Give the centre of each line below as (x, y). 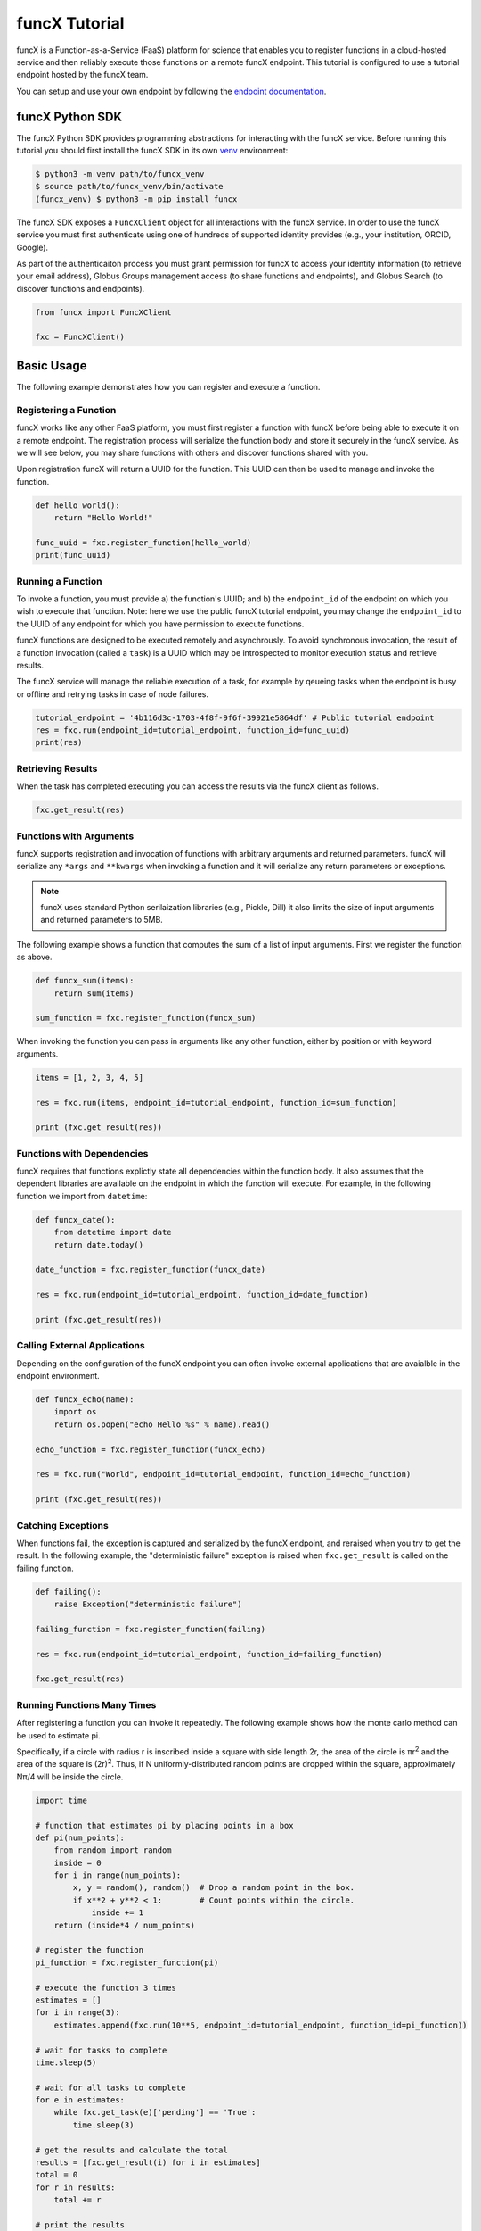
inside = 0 (77, 1862)
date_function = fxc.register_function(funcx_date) (151, 1270)
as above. (34, 957)
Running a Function (59, 581)
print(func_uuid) (73, 555)
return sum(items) (94, 993)
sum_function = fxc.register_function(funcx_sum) (146, 1018)
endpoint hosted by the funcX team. (82, 75)
